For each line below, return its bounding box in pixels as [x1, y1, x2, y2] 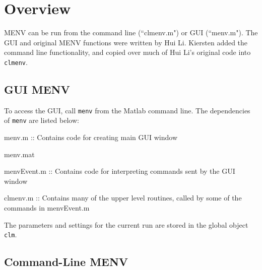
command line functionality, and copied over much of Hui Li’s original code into [4, 47, 251, 57]
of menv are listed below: [4, 115, 79, 125]
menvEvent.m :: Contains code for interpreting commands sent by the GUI [4, 166, 235, 176]
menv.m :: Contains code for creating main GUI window [4, 132, 178, 143]
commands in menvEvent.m [4, 202, 90, 213]
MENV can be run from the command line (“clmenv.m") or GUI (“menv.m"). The [4, 27, 258, 38]
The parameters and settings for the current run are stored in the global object [4, 219, 248, 230]
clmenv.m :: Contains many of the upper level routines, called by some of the [4, 192, 242, 203]
